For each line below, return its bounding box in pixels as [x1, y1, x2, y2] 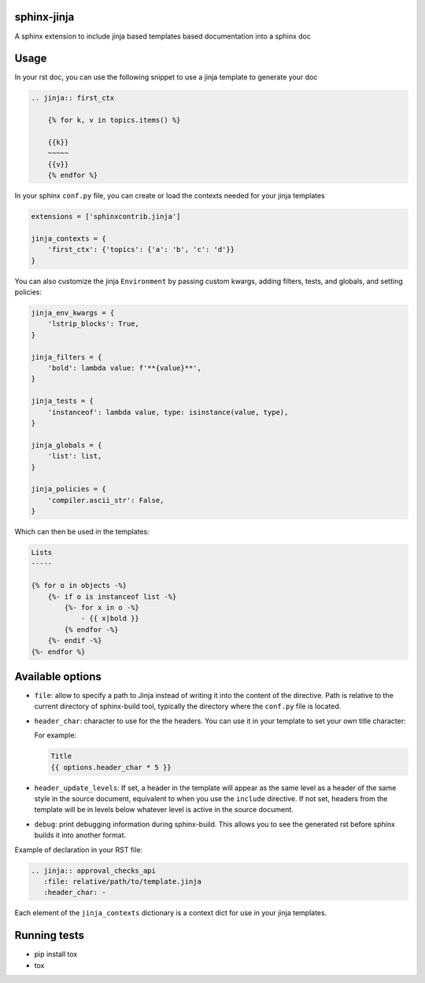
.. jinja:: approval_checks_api [31, 866, 157, 875]
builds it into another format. [34, 830, 127, 840]
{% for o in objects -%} [31, 581, 128, 590]
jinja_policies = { [31, 485, 106, 493]
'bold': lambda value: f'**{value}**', [47, 363, 202, 372]
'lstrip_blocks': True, [47, 320, 139, 328]
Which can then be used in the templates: [14, 527, 150, 537]
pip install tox [34, 949, 78, 959]
